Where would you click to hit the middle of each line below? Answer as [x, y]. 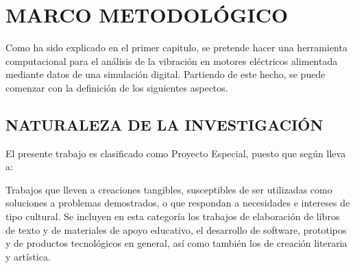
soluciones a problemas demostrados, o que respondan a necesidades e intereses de [178, 203]
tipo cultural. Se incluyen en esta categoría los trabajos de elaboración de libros [173, 216]
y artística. [28, 256]
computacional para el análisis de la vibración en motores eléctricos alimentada [172, 61]
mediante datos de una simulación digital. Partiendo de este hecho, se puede [166, 74]
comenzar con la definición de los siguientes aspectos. [117, 87]
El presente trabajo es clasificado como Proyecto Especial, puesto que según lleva [176, 153]
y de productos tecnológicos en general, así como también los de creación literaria [176, 243]
